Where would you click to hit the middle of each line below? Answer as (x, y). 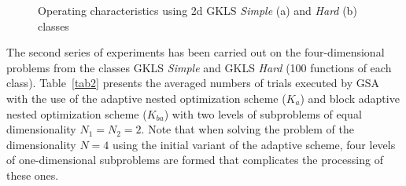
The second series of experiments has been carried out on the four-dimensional (196, 52)
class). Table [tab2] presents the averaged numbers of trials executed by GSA (193, 83)
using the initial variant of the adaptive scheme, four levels (254, 144)
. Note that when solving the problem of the (248, 129)
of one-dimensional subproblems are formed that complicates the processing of (195, 160)
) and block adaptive (350, 98)
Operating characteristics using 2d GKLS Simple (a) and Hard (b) (197, 10)
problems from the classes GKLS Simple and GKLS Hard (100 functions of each (199, 67)
